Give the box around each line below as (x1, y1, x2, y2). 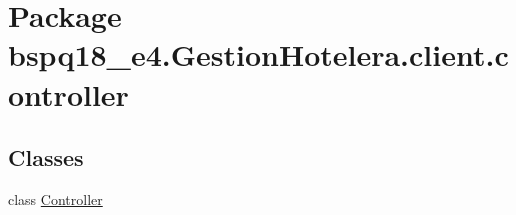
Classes (8, 142, 84, 173)
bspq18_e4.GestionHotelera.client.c (8, 34, 509, 75)
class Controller (8, 188, 103, 209)
